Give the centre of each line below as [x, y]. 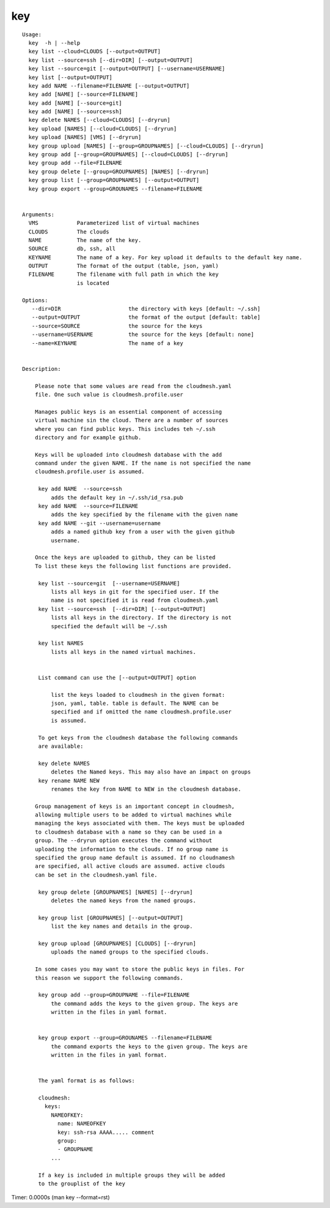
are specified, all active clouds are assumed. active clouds [130, 866]
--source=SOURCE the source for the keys [117, 326]
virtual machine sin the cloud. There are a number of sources [131, 420]
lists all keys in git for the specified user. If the [135, 592]
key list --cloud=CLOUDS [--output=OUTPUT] [95, 51]
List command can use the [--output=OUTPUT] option [117, 678]
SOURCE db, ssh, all [72, 249]
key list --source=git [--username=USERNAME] [109, 583]
